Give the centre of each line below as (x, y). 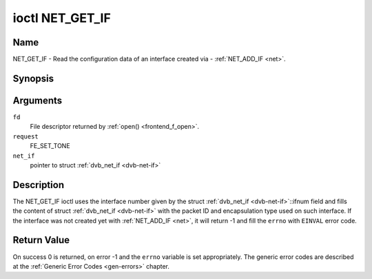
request (26, 136)
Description (39, 185)
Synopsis (33, 78)
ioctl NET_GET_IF (62, 18)
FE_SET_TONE (50, 146)
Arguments (38, 100)
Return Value (41, 240)
